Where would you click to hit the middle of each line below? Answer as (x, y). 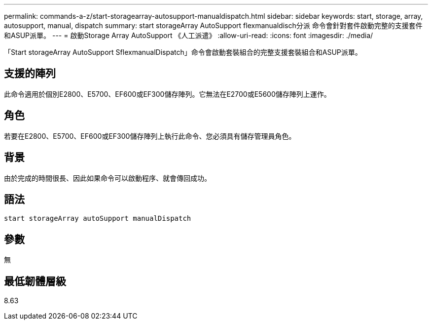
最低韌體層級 (35, 281)
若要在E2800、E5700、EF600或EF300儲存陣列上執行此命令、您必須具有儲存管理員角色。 (150, 136)
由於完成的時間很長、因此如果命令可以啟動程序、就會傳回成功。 (108, 178)
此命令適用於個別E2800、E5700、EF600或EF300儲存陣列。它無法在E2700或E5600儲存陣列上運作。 (167, 94)
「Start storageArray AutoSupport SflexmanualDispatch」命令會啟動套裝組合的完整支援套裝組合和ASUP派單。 (183, 52)
